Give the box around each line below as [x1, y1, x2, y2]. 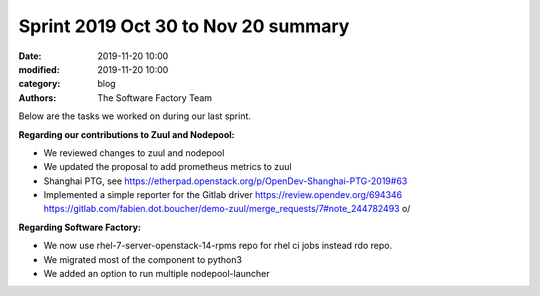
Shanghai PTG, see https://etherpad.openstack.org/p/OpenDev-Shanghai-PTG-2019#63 [43, 175, 408, 187]
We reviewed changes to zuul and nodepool [43, 146, 225, 159]
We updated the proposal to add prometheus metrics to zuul [43, 161, 292, 173]
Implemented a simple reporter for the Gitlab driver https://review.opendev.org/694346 [43, 189, 403, 201]
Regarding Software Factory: [18, 221, 142, 233]
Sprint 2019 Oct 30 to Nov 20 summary [18, 15, 350, 37]
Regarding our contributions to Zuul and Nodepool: [18, 128, 235, 140]
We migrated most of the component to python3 [43, 253, 242, 265]
